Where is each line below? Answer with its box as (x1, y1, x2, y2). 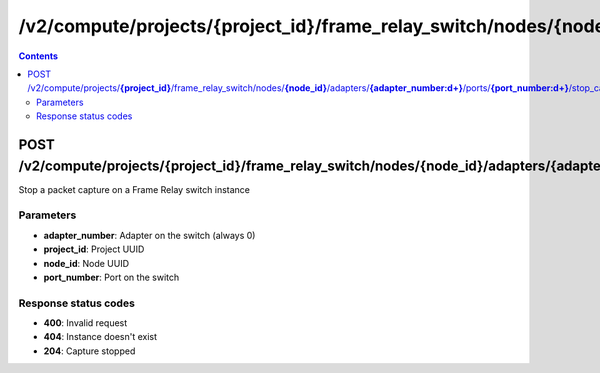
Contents (18, 50, 59, 62)
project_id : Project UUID (43, 243, 145, 255)
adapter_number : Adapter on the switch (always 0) (43, 229, 256, 241)
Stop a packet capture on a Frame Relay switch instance (18, 183, 250, 195)
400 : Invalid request (43, 317, 128, 329)
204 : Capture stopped (43, 345, 136, 357)
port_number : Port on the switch (43, 271, 180, 283)
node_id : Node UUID (43, 257, 130, 269)
